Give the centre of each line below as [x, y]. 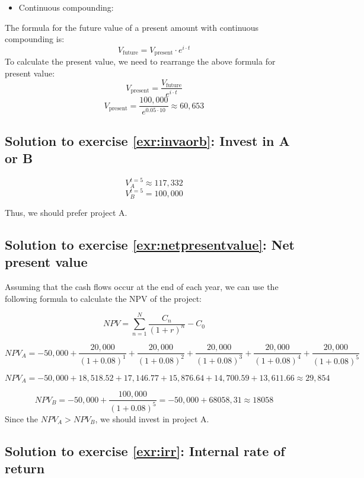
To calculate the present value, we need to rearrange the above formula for [140, 61]
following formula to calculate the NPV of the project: [103, 298]
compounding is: [35, 39]
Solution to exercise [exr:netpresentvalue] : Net [150, 244]
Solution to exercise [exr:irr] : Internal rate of [145, 450]
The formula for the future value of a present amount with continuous [132, 27]
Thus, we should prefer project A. [66, 212]
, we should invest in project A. [152, 418]
